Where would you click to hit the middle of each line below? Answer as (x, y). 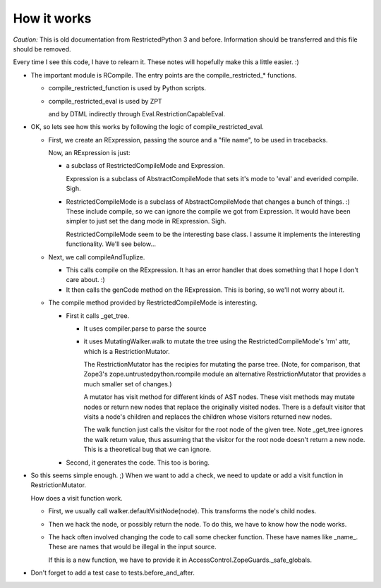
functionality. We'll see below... (111, 244)
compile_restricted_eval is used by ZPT (105, 101)
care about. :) (85, 280)
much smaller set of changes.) (128, 384)
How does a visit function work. (77, 498)
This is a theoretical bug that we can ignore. (147, 449)
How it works (52, 18)
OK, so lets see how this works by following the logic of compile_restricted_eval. (147, 127)
